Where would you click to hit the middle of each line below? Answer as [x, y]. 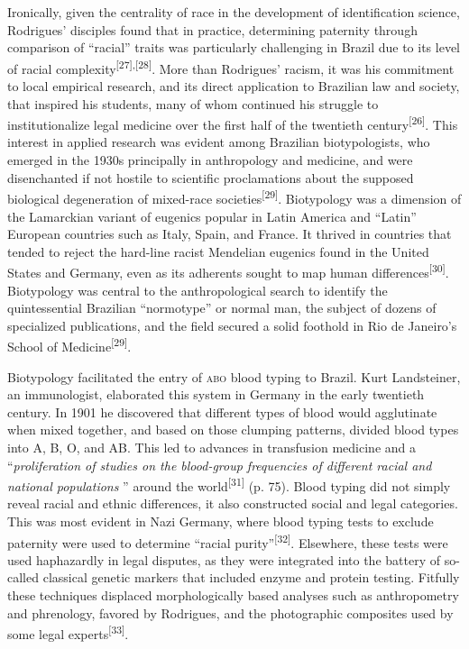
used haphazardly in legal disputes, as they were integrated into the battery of [224, 559]
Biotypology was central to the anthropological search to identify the [198, 290]
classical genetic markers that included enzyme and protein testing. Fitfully [251, 577]
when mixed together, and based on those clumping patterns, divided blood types [233, 430]
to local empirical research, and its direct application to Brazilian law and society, [234, 86]
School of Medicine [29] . [69, 345]
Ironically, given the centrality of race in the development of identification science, [234, 12]
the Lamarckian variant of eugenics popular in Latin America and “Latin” [212, 216]
